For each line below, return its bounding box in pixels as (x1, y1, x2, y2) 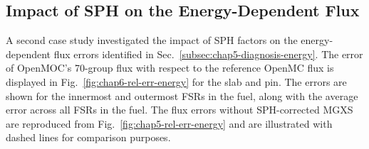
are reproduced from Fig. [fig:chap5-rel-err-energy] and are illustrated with (6, 116, 333, 131)
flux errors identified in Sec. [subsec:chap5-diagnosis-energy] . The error (53, 46, 363, 61)
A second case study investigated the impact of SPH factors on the (6, 33, 298, 48)
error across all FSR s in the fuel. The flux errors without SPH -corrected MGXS (6, 102, 353, 117)
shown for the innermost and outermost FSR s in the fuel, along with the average (6, 88, 358, 103)
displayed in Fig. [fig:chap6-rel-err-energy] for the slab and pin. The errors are (6, 74, 347, 89)
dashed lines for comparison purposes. (6, 130, 171, 145)
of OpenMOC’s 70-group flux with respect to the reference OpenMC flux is (6, 60, 334, 75)
